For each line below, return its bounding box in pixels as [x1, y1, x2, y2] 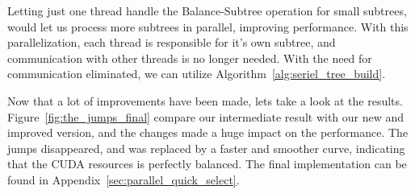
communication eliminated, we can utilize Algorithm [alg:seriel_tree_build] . [7, 65, 386, 82]
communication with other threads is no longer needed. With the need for [7, 49, 372, 66]
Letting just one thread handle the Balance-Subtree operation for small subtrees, [7, 2, 407, 19]
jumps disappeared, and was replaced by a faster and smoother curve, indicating [7, 139, 405, 156]
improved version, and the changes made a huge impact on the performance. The [7, 124, 409, 141]
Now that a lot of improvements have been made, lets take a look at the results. [7, 92, 403, 109]
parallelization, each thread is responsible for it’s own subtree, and [7, 34, 336, 51]
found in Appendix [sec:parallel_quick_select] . [7, 171, 240, 188]
